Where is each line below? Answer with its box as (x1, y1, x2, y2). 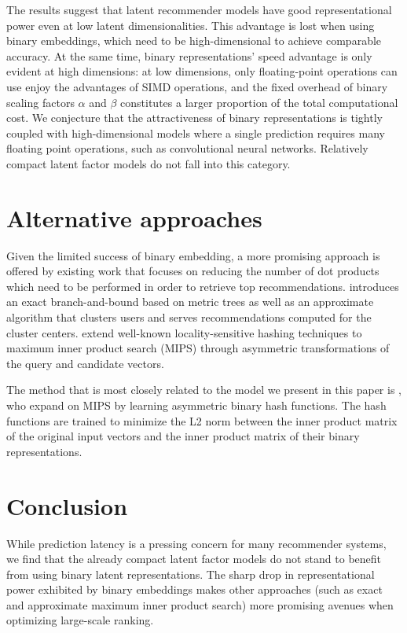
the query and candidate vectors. (6, 355, 164, 371)
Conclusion (6, 489, 128, 521)
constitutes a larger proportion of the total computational (120, 94, 398, 110)
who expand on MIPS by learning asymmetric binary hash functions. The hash (6, 397, 387, 413)
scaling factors (6, 94, 75, 110)
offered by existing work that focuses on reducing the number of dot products (6, 263, 379, 279)
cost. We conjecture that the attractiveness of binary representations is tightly (6, 109, 383, 126)
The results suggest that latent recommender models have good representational (6, 2, 392, 17)
